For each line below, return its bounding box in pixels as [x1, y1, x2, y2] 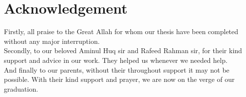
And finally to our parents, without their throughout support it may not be [4, 64, 229, 75]
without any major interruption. [4, 36, 100, 46]
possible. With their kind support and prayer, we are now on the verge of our [4, 74, 235, 84]
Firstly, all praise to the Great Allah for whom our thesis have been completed [4, 26, 239, 37]
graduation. [4, 83, 38, 94]
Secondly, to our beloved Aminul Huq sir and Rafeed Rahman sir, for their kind [4, 45, 242, 56]
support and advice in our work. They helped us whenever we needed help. [4, 55, 227, 65]
